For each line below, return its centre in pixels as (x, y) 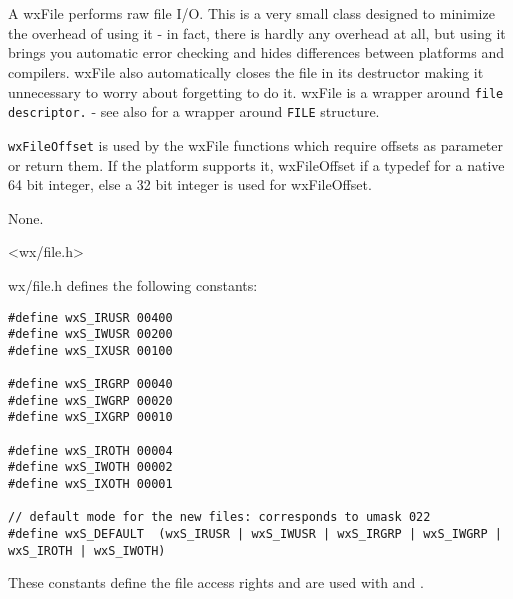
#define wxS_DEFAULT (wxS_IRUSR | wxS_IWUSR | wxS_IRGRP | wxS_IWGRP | (255, 534)
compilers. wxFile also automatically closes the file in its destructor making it (246, 71)
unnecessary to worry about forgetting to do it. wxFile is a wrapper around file (256, 91)
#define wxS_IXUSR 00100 (90, 350)
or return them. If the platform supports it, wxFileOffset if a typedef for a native (256, 164)
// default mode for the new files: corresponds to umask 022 (219, 517)
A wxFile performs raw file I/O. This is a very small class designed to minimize (251, 13)
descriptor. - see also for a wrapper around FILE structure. (194, 111)
